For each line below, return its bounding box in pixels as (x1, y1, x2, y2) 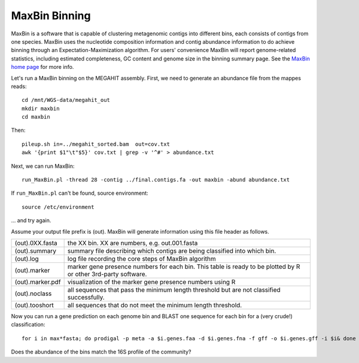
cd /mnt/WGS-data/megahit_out (22, 96, 111, 104)
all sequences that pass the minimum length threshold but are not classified (67, 285, 281, 294)
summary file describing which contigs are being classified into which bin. (67, 246, 276, 255)
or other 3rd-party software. (67, 270, 147, 278)
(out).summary (14, 246, 57, 255)
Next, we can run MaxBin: (11, 162, 75, 170)
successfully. (67, 293, 105, 301)
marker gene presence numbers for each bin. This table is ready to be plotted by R (67, 262, 300, 271)
